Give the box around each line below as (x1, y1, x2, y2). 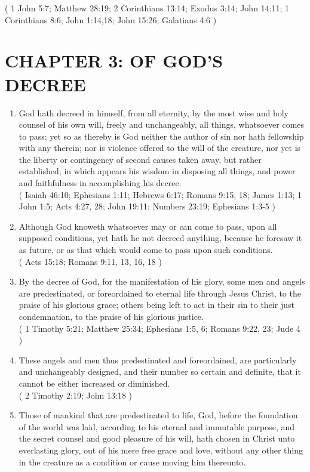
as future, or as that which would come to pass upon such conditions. (19, 243, 273, 256)
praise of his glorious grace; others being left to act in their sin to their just (19, 298, 294, 311)
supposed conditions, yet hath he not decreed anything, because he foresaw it (19, 232, 302, 244)
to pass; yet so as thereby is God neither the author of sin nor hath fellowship (19, 129, 304, 142)
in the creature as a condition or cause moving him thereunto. (19, 455, 246, 468)
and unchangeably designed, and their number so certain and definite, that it (19, 365, 301, 378)
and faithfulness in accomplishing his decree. (19, 177, 182, 189)
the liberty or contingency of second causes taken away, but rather (19, 153, 262, 165)
